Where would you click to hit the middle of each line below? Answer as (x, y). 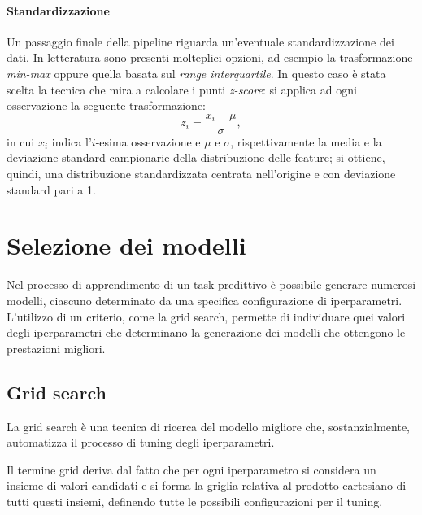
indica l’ (72, 141)
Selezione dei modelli (126, 245)
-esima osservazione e (148, 141)
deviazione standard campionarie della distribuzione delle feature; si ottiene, (196, 157)
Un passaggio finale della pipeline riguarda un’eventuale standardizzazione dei (200, 41)
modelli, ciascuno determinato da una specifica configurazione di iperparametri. (204, 300)
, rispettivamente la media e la (306, 141)
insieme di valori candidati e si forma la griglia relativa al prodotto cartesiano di (207, 485)
